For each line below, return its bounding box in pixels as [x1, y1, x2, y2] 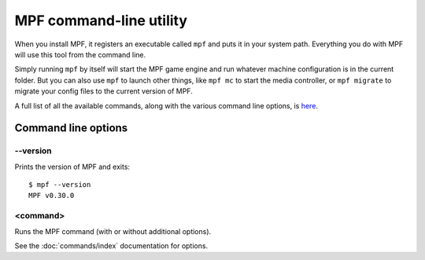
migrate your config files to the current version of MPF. [14, 86, 193, 96]
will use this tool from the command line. [14, 49, 146, 59]
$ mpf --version [28, 181, 91, 189]
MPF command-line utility [14, 12, 188, 29]
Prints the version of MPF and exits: [14, 162, 130, 171]
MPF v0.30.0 [28, 191, 75, 200]
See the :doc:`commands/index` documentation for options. [14, 240, 209, 251]
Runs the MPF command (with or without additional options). [14, 226, 212, 236]
